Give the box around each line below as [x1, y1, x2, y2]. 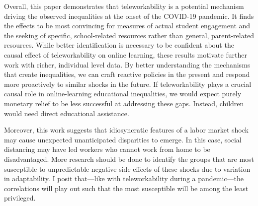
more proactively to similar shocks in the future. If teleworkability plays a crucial [4, 78, 252, 89]
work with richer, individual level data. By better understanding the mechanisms [4, 59, 251, 69]
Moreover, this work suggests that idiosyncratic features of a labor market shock [4, 125, 249, 135]
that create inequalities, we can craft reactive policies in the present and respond [4, 69, 250, 79]
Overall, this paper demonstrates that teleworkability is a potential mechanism [4, 1, 244, 11]
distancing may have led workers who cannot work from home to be [4, 144, 210, 154]
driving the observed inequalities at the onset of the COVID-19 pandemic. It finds [4, 10, 254, 21]
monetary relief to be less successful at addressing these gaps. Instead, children [4, 98, 244, 108]
